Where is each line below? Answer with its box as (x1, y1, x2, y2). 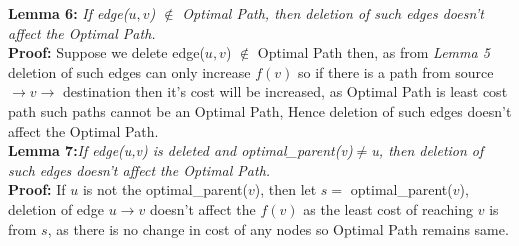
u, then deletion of (371, 140, 484, 161)
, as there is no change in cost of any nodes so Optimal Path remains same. (47, 218, 509, 239)
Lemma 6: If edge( (8, 3, 129, 23)
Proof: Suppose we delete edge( (8, 42, 205, 63)
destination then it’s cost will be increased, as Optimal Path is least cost (62, 81, 508, 102)
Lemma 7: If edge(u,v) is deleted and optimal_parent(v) (8, 140, 353, 161)
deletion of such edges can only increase (8, 61, 251, 82)
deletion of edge (8, 198, 105, 219)
